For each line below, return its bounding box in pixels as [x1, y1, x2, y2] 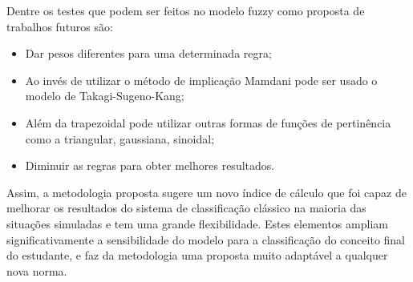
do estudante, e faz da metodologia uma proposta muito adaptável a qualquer [6, 247, 388, 264]
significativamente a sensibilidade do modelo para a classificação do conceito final [6, 231, 406, 248]
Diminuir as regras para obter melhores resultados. [25, 157, 275, 174]
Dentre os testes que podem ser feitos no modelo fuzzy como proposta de [6, 2, 365, 18]
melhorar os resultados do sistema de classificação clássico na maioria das [6, 199, 366, 216]
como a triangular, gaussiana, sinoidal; [25, 130, 215, 147]
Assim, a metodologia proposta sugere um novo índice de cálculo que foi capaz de [6, 183, 407, 200]
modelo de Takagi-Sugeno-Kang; [25, 87, 184, 104]
